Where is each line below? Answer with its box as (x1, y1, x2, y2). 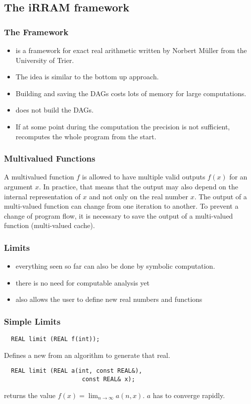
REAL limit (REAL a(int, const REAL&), (11, 367, 143, 375)
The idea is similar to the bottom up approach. (15, 71, 159, 82)
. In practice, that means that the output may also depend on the (39, 181, 238, 191)
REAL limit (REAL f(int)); (11, 336, 100, 343)
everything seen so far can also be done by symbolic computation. (15, 261, 215, 271)
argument (4, 181, 33, 191)
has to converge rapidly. (152, 390, 225, 400)
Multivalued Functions (4, 152, 96, 165)
